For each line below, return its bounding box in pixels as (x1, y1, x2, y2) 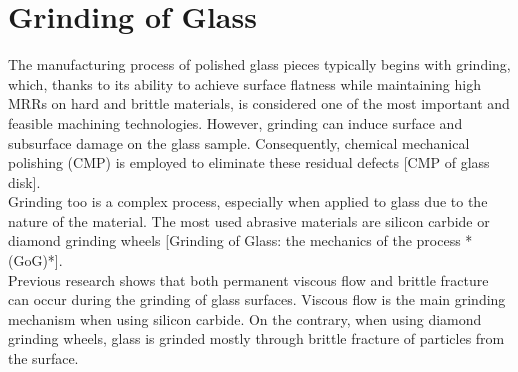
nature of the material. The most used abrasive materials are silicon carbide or (8, 210, 490, 231)
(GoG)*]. (8, 250, 63, 271)
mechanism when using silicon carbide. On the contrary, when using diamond (8, 308, 482, 329)
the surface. (8, 348, 79, 369)
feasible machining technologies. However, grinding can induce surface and (8, 112, 463, 133)
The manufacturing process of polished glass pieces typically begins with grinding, (8, 54, 511, 75)
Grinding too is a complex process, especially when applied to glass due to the (8, 191, 488, 212)
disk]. (8, 171, 41, 192)
